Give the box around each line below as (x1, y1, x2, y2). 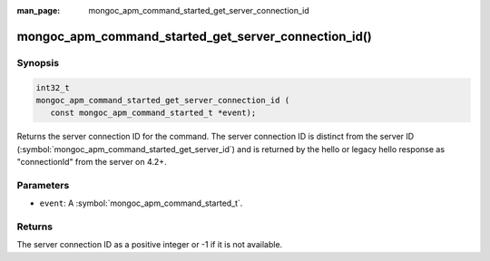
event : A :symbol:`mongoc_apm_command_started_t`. (39, 198, 243, 208)
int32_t (35, 82, 70, 92)
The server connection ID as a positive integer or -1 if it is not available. (16, 239, 283, 250)
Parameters (16, 179, 70, 191)
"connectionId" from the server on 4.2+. (16, 157, 167, 168)
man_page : (16, 5, 61, 15)
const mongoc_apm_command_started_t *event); (50, 108, 257, 118)
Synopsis (16, 56, 59, 69)
